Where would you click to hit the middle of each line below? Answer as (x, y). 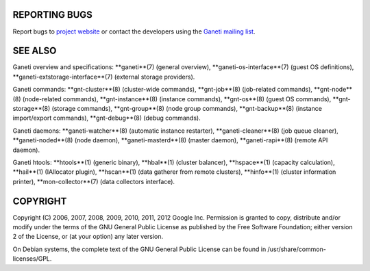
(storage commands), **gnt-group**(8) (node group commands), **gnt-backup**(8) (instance (187, 108)
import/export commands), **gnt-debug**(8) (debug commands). (107, 118)
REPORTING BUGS (52, 15)
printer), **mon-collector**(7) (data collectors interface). (94, 181)
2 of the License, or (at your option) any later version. (88, 237)
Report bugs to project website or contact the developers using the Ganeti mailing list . (134, 31)
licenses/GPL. (32, 259)
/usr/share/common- (297, 249)
